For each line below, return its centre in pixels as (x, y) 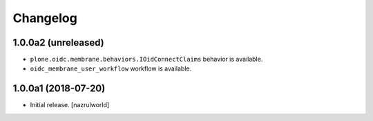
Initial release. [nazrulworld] (70, 105)
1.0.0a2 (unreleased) (58, 43)
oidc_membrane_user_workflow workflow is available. (111, 68)
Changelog (45, 18)
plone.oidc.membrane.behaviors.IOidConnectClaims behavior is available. (146, 59)
